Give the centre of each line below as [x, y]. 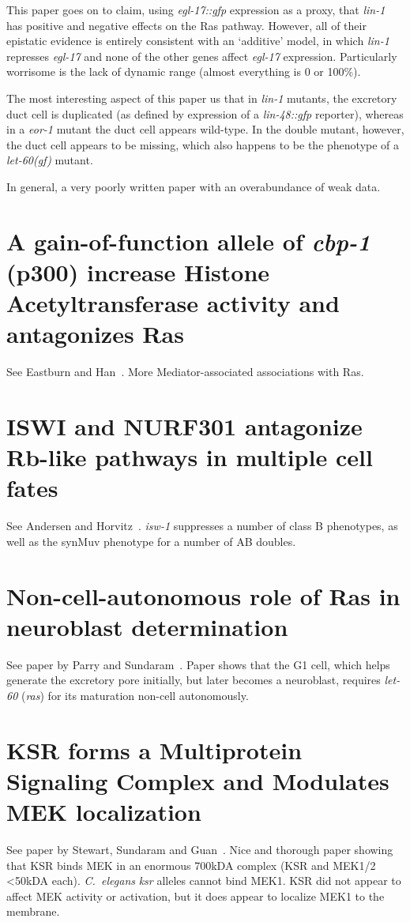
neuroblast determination [147, 626]
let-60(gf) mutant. [50, 160]
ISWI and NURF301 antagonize [184, 426]
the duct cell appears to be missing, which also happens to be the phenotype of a [203, 144]
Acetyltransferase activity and [173, 303]
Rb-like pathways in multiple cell [190, 457]
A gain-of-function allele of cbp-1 [188, 241]
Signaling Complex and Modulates [198, 780]
